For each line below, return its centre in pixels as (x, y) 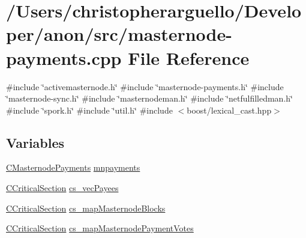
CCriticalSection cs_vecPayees (62, 188)
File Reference (189, 57)
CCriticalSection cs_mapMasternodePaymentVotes (100, 228)
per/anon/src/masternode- (119, 34)
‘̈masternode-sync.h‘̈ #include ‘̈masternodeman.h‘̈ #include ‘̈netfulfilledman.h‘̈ (149, 98)
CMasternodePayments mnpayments (73, 167)
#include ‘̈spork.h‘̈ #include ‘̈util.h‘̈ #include (89, 110)
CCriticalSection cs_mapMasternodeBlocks (86, 208)
